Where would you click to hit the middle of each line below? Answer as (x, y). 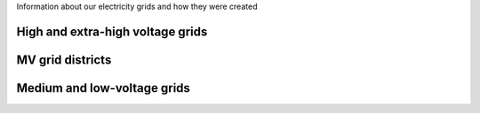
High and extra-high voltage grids (112, 31)
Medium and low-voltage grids (104, 88)
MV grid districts (64, 60)
